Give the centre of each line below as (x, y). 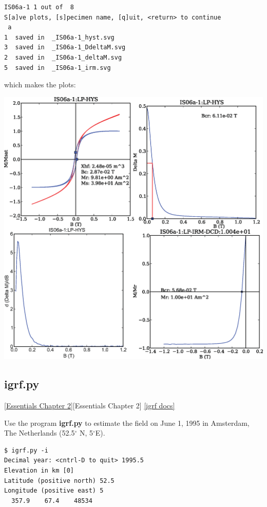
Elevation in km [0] (39, 470)
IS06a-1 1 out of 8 (39, 7)
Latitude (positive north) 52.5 (59, 481)
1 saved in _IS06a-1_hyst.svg (59, 37)
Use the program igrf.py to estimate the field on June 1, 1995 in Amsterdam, (127, 423)
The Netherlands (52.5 (40, 433)
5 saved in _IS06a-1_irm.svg (58, 68)
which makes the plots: (40, 85)
